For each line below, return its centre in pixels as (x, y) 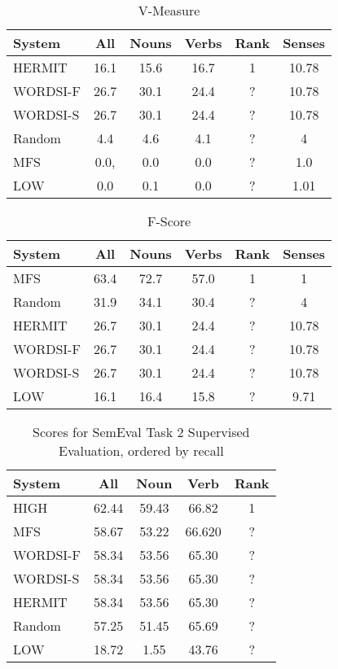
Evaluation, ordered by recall (141, 450)
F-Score (169, 221)
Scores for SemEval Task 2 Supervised (141, 432)
